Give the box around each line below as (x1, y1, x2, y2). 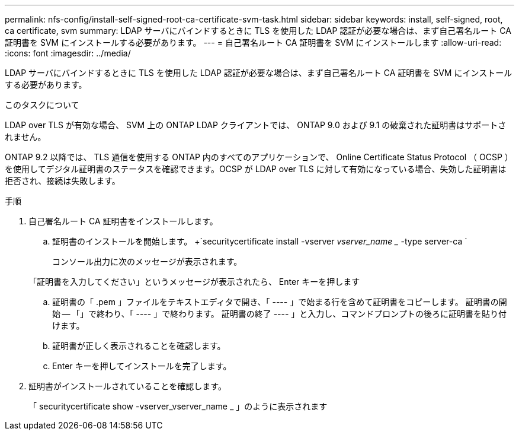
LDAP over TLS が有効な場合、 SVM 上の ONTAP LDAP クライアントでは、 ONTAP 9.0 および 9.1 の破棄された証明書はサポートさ (5, 120, 507, 130)
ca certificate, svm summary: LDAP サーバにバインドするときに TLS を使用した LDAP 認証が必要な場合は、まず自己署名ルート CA (5, 26, 511, 36)
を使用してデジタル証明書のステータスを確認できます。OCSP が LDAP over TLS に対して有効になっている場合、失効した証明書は (5, 164, 507, 174)
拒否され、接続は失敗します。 (5, 176, 120, 186)
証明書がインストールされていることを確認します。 (28, 381, 226, 391)
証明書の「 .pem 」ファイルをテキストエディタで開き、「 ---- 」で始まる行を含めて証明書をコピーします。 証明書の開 (52, 297, 507, 307)
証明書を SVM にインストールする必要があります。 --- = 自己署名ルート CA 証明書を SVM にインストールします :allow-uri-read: (5, 37, 502, 47)
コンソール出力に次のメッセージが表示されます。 (52, 256, 242, 266)
